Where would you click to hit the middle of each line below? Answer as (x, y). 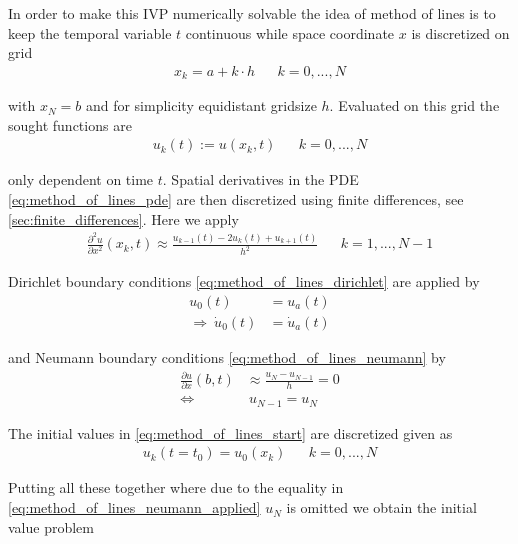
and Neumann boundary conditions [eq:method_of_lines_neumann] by (227, 356)
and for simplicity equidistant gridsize (201, 105)
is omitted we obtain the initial (381, 507)
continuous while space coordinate (290, 32)
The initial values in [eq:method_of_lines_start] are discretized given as (230, 432)
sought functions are (70, 124)
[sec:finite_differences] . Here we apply (123, 218)
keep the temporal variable (90, 32)
